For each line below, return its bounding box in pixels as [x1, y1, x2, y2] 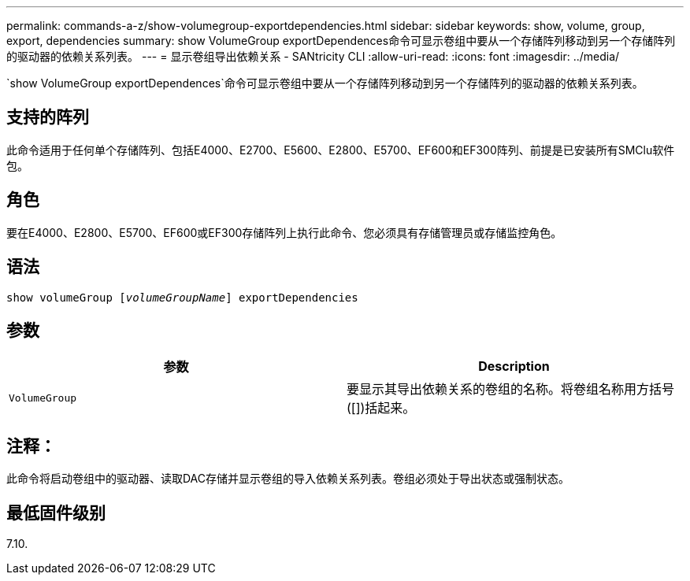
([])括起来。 [347, 400, 416, 416]
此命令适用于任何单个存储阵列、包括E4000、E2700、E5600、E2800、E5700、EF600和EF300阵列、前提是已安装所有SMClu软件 [6, 142, 675, 157]
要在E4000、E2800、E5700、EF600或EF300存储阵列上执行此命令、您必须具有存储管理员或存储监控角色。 [6, 225, 562, 239]
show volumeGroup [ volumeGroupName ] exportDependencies [6, 290, 358, 304]
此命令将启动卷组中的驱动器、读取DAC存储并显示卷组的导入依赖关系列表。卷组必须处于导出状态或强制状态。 [6, 472, 570, 486]
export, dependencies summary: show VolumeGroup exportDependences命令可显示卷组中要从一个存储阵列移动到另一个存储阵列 [6, 34, 676, 47]
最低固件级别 [6, 502, 106, 523]
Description [478, 358, 550, 375]
